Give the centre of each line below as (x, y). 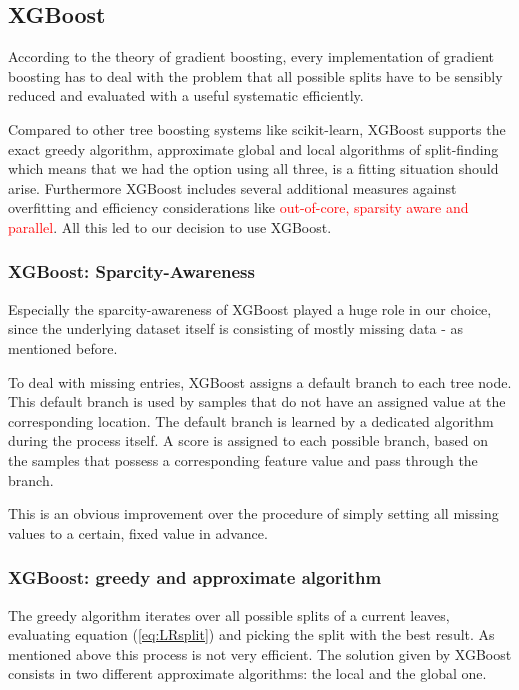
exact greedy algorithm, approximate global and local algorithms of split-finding (253, 148)
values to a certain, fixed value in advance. (138, 532)
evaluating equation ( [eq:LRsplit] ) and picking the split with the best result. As (251, 634)
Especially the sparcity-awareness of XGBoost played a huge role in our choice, (250, 308)
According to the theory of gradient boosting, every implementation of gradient (251, 56)
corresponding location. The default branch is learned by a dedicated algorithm (251, 420)
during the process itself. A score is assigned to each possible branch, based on (248, 440)
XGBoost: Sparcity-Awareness (131, 271)
